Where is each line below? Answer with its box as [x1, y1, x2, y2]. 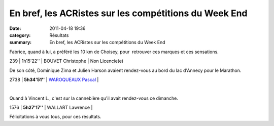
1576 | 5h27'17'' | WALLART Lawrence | [9, 104, 93, 111]
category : [9, 32, 31, 38]
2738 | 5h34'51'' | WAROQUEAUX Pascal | [9, 76, 99, 82]
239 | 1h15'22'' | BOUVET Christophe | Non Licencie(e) [9, 58, 124, 64]
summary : [9, 39, 32, 46]
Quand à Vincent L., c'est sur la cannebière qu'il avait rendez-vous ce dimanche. [9, 95, 179, 101]
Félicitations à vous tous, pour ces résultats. [9, 114, 101, 120]
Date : [9, 25, 21, 31]
